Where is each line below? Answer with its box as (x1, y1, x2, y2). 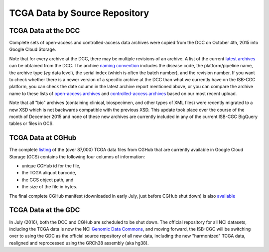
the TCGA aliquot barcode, (21, 170, 77, 176)
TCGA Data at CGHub (9, 133, 77, 142)
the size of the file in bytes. (21, 184, 77, 190)
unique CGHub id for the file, (21, 163, 81, 169)
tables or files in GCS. (9, 121, 54, 126)
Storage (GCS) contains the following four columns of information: (9, 153, 145, 159)
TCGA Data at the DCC (9, 26, 80, 35)
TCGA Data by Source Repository (9, 7, 149, 18)
